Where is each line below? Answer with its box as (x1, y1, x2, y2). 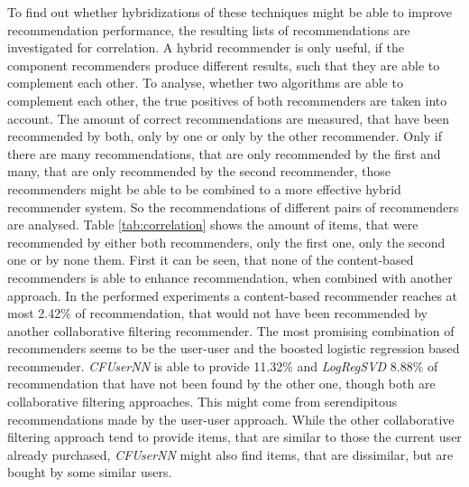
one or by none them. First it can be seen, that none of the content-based (7, 250, 414, 269)
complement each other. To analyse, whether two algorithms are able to (7, 73, 403, 92)
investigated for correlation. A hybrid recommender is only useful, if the (7, 38, 404, 57)
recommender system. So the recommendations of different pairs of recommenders (7, 197, 459, 216)
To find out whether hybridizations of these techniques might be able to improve (7, 3, 453, 21)
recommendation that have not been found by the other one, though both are (7, 374, 436, 393)
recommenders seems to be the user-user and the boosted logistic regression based (7, 339, 460, 358)
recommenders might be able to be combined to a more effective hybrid (7, 179, 401, 198)
